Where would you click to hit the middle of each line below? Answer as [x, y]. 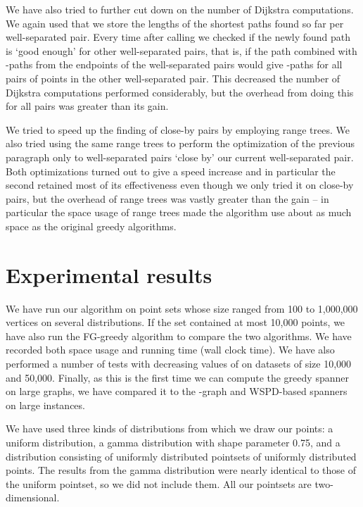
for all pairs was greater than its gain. [87, 106]
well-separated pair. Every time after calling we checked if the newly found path [178, 37]
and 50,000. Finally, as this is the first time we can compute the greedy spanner [177, 377]
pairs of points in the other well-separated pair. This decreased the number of [173, 78]
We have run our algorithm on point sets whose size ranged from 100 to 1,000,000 [182, 308]
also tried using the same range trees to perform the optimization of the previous [180, 143]
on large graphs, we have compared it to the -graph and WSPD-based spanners [177, 391]
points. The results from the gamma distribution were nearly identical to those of [181, 470]
